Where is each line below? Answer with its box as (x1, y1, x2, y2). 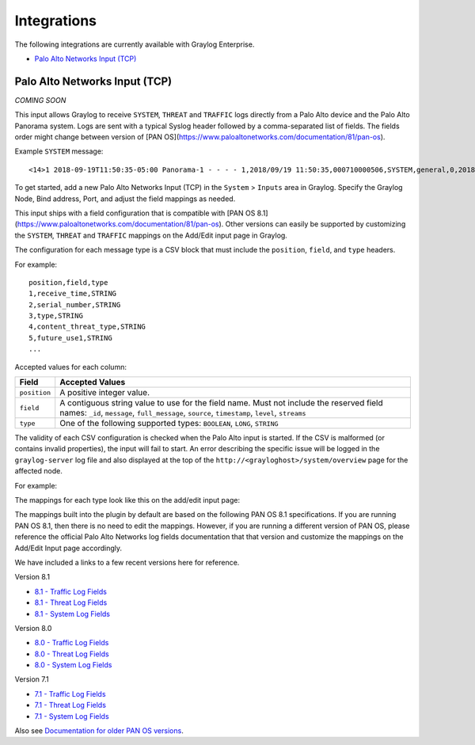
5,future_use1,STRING (28, 333, 112, 342)
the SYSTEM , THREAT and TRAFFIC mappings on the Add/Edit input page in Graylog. (14, 230, 288, 240)
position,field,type (28, 278, 108, 287)
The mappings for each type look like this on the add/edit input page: (14, 496, 241, 504)
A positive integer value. (59, 387, 150, 398)
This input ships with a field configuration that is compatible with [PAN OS (14, 208, 256, 218)
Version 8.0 (14, 623, 52, 633)
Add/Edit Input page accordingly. (14, 543, 123, 553)
